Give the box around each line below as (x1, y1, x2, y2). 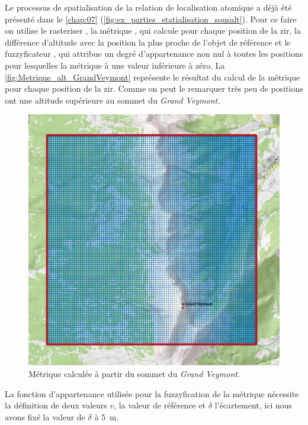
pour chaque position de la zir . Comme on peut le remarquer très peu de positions (5, 82, 303, 95)
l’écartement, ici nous (214, 399, 293, 411)
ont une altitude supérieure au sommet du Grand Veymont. (5, 94, 220, 106)
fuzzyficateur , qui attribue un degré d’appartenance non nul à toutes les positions (5, 47, 303, 60)
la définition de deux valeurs (5, 399, 107, 411)
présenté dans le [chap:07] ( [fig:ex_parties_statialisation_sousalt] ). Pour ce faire (5, 12, 297, 25)
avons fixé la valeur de (5, 410, 85, 423)
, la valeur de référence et (114, 399, 206, 411)
